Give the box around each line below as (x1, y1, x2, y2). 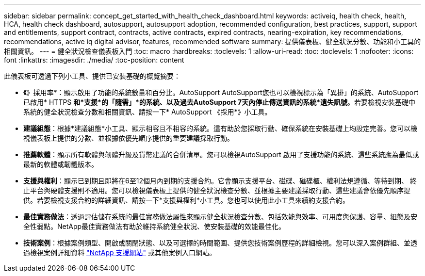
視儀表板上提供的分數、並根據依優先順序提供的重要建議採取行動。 (23, 134, 234, 142)
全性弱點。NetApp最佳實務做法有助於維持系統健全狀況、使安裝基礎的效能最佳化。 (23, 222, 286, 230)
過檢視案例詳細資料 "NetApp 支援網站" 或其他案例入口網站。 (23, 248, 216, 257)
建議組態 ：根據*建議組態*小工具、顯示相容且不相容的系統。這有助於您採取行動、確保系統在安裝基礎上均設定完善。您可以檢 (23, 124, 418, 132)
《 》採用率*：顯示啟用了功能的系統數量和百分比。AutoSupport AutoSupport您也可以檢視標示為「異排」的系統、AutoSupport (23, 88, 419, 97)
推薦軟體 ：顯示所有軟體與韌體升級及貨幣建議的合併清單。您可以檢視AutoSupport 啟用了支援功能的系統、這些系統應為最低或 (23, 150, 419, 159)
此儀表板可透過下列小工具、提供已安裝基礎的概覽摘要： (4, 72, 180, 80)
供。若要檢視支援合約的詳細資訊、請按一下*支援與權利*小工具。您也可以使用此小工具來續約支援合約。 (23, 196, 350, 204)
